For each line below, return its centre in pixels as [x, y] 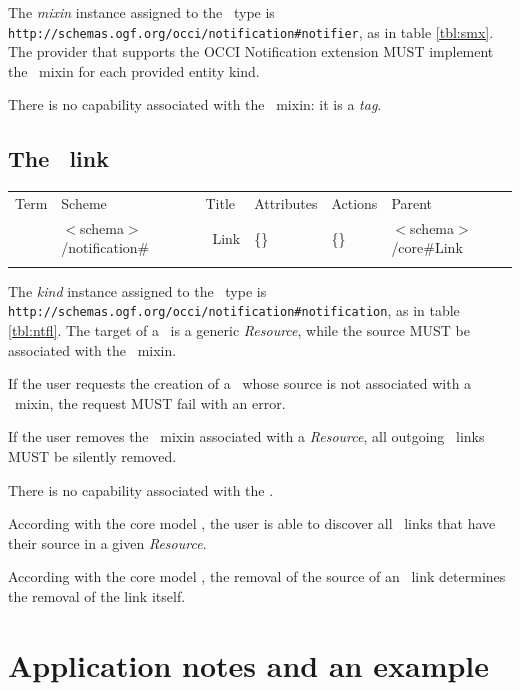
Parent [412, 202]
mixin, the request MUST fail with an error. [150, 402]
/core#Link [427, 247]
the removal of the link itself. [97, 595]
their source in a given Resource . [107, 542]
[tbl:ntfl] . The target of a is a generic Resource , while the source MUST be [239, 330]
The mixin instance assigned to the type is [141, 12]
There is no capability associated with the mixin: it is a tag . [195, 104]
